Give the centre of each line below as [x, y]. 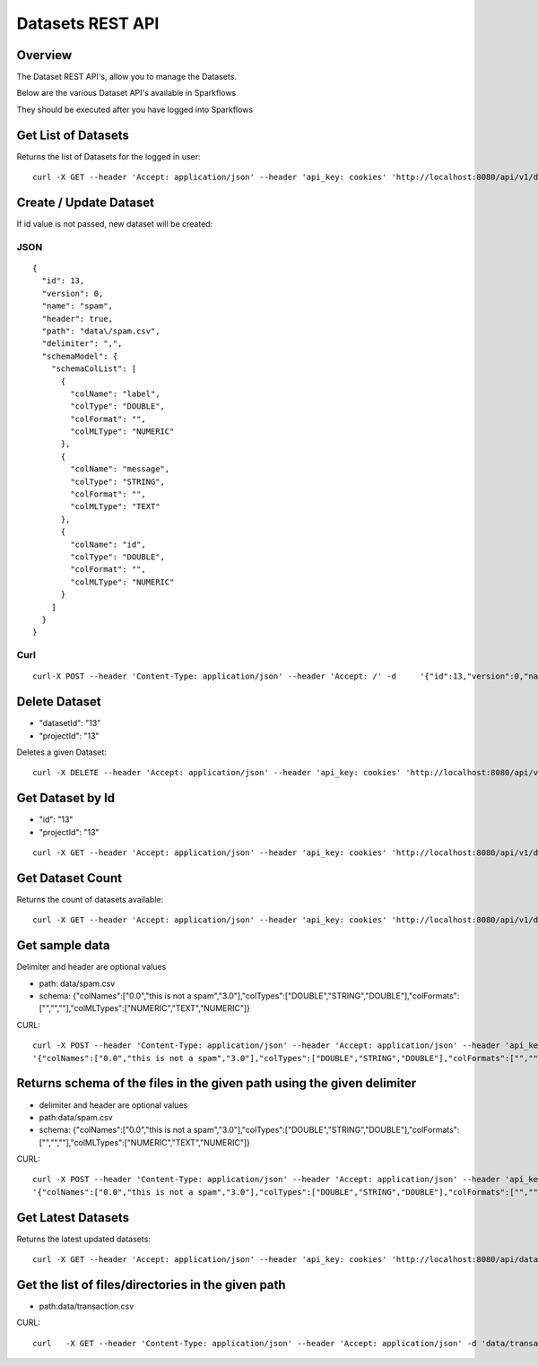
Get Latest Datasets [73, 1218]
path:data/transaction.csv [87, 1306]
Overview [44, 55]
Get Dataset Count [69, 878]
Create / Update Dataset [85, 202]
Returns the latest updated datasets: [84, 1239]
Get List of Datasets [73, 135]
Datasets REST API [88, 23]
